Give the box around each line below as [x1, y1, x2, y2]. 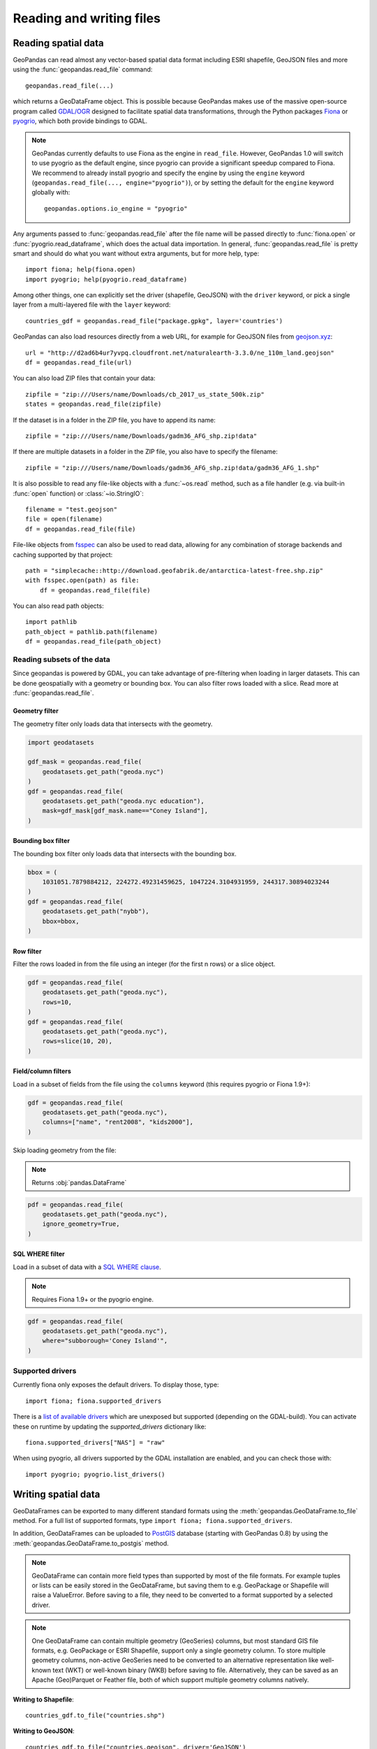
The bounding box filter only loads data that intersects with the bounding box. [13, 849, 237, 858]
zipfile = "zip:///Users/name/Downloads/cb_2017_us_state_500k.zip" [25, 390, 265, 398]
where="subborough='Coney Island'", [42, 1337, 168, 1345]
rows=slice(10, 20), [42, 1038, 113, 1045]
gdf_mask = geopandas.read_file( [27, 758, 142, 766]
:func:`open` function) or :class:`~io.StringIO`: [13, 489, 145, 497]
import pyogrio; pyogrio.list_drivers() [25, 1470, 165, 1478]
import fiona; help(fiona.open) [25, 266, 136, 274]
